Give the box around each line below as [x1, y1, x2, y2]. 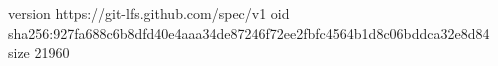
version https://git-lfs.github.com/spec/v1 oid [8, 3, 290, 23]
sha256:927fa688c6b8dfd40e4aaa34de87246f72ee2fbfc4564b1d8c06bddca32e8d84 [8, 22, 490, 43]
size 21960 [8, 42, 70, 63]
